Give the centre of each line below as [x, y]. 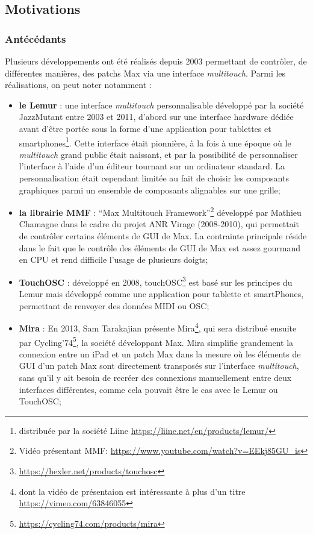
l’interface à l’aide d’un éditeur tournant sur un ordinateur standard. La [152, 166]
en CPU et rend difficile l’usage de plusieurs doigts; [113, 259]
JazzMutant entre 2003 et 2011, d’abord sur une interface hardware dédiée [156, 117]
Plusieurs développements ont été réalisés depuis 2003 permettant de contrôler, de [156, 61]
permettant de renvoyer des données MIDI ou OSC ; [114, 305]
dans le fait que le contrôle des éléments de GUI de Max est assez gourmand [160, 247]
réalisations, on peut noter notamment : [78, 85]
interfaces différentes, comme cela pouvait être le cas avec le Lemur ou [148, 389]
